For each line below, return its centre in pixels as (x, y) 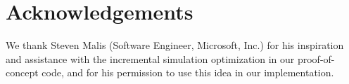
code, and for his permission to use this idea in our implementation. (188, 72)
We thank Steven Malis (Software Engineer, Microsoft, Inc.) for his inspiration (175, 45)
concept (22, 72)
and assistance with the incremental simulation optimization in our (150, 58)
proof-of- (316, 58)
